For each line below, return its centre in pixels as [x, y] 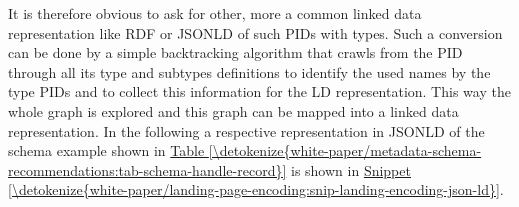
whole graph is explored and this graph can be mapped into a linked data [233, 110]
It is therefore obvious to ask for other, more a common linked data [215, 13]
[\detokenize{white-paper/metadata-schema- [345, 150]
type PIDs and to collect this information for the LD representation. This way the [259, 91]
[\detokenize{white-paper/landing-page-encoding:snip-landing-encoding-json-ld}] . [256, 189]
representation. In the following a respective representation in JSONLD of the [246, 130]
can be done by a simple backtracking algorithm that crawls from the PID [235, 52]
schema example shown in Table [106, 150]
